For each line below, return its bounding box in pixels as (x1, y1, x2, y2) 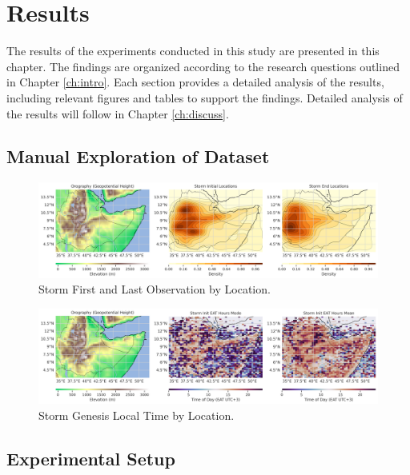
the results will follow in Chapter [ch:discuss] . (6, 105, 229, 122)
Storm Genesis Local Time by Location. (38, 406, 235, 423)
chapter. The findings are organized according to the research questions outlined (6, 58, 400, 74)
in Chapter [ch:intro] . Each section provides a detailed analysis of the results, (6, 74, 384, 90)
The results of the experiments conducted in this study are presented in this (6, 42, 380, 59)
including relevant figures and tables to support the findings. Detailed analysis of (6, 89, 403, 106)
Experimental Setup (6, 445, 175, 470)
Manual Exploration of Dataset (6, 144, 270, 169)
